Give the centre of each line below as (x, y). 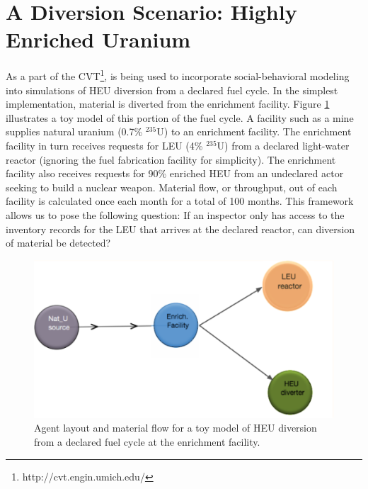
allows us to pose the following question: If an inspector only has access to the (175, 214)
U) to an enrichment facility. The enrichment (254, 131)
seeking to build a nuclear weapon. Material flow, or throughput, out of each (172, 187)
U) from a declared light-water (283, 145)
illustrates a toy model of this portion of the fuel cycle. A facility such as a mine (180, 117)
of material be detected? (58, 243)
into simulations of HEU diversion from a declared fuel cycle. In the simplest (172, 90)
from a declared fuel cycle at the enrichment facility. (147, 442)
